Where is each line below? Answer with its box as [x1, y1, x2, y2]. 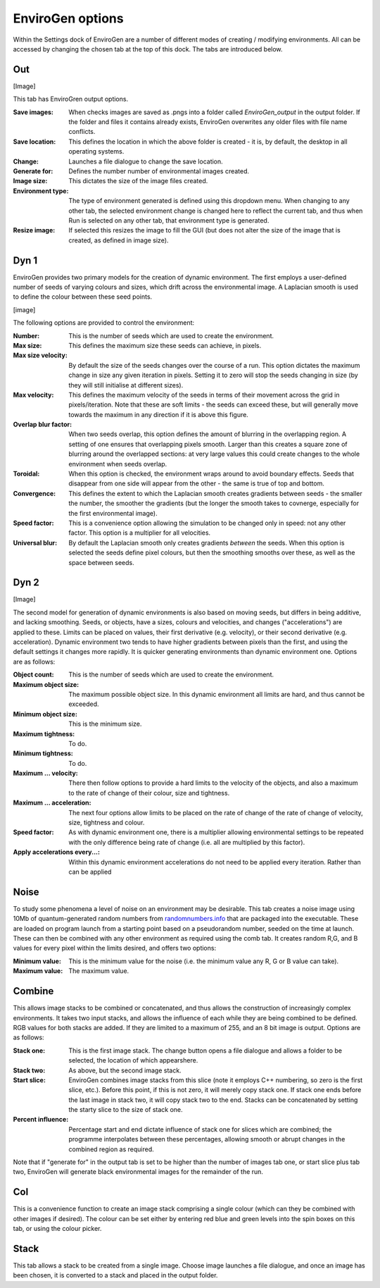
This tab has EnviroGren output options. [13, 95, 129, 104]
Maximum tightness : [13, 729, 75, 738]
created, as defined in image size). [68, 236, 169, 244]
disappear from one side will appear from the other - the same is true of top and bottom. [68, 479, 325, 488]
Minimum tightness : [13, 749, 73, 757]
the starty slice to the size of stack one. [68, 1106, 183, 1114]
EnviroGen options [13, 11, 124, 26]
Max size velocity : [13, 351, 68, 359]
